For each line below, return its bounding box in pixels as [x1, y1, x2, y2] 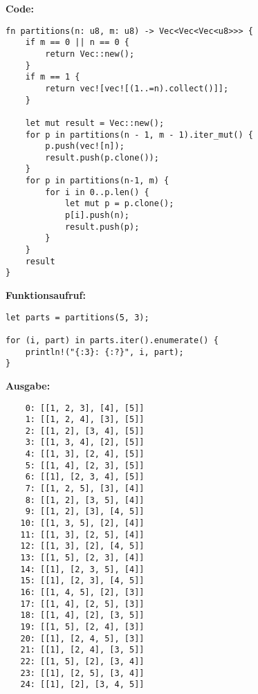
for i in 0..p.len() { [45, 187, 149, 197]
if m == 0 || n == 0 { [25, 37, 129, 48]
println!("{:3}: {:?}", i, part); [25, 347, 184, 357]
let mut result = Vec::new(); [25, 118, 165, 128]
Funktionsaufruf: [6, 288, 86, 302]
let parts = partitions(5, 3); [6, 312, 149, 322]
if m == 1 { [25, 72, 80, 82]
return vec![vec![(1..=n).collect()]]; [45, 83, 229, 93]
